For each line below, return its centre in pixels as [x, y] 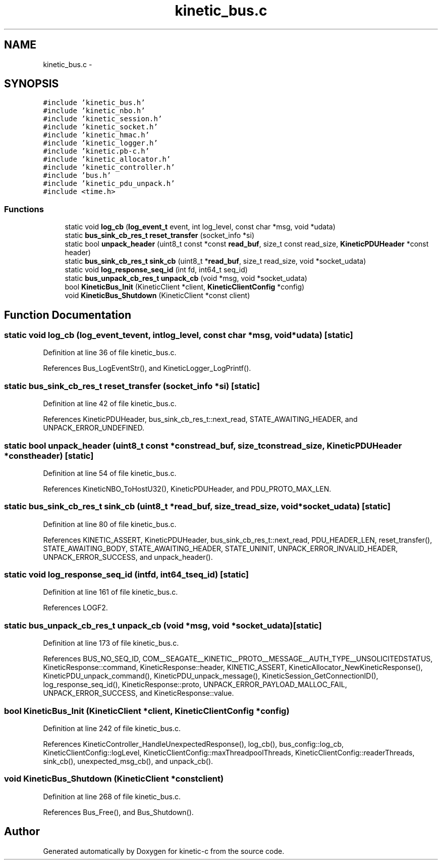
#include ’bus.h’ [77, 176]
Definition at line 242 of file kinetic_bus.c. [112, 728]
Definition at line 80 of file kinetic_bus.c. [110, 524]
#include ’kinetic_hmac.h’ [96, 135]
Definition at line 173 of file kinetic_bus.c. [111, 643]
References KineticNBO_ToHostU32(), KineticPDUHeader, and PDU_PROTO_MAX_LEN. [187, 489]
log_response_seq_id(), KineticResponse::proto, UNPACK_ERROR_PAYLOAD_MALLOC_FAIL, [195, 685]
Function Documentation [68, 315]
